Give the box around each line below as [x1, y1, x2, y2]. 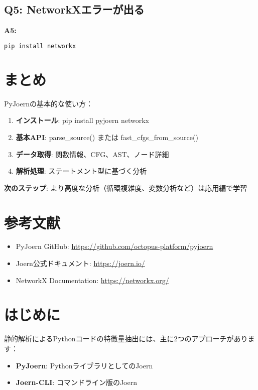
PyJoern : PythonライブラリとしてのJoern [16, 360, 153, 370]
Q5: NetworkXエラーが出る [4, 2, 145, 17]
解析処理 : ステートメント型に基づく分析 [16, 166, 147, 176]
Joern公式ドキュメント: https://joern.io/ [16, 258, 145, 269]
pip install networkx [4, 42, 76, 50]
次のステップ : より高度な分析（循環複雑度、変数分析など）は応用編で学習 [4, 182, 247, 193]
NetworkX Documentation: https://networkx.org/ [16, 275, 169, 285]
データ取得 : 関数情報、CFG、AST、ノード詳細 [16, 149, 169, 159]
